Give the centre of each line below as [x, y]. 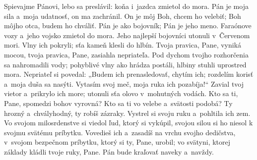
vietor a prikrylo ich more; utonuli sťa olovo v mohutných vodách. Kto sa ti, [121, 93]
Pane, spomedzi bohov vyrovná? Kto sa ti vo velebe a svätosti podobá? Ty [118, 103]
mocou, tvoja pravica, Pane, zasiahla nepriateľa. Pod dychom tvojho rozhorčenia [126, 54]
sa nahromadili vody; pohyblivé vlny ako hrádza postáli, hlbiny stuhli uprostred [125, 64]
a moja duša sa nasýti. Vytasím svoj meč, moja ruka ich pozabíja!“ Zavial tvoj [124, 83]
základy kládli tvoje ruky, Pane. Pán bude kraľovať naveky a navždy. [109, 151]
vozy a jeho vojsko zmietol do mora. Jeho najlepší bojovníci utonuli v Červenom [127, 35]
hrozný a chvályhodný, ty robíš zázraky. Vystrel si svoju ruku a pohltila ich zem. [127, 113]
